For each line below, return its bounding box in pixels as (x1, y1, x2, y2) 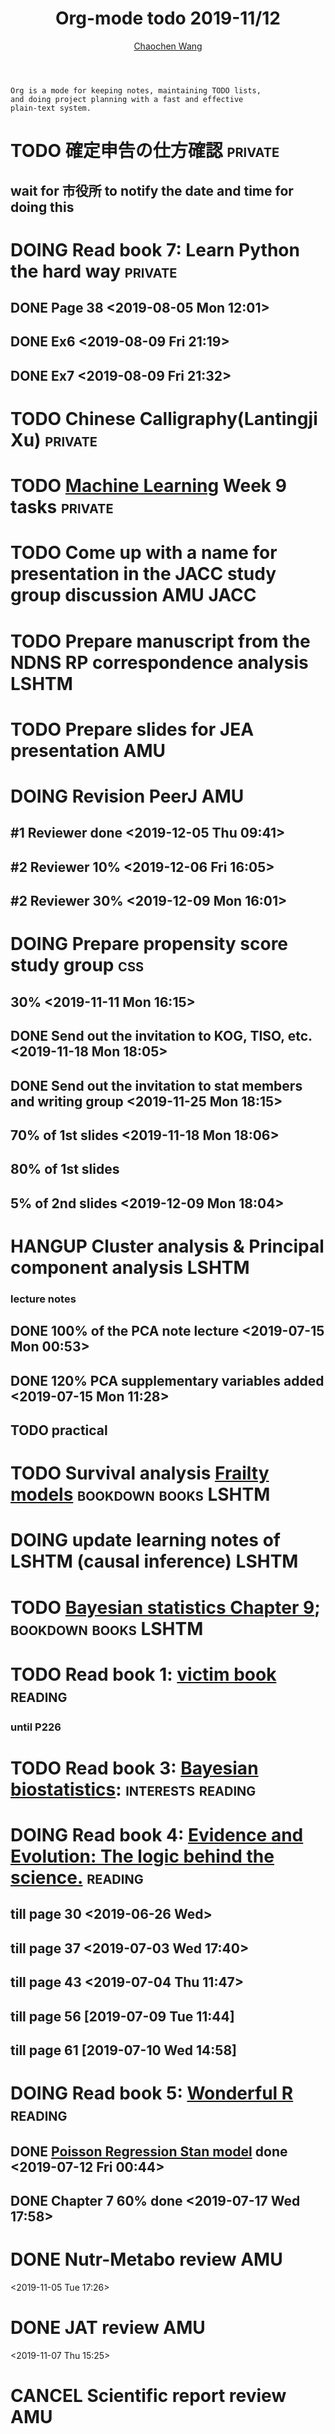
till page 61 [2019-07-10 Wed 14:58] (10, 2042, 237, 2059)
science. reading (10, 1867, 144, 1889)
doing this (10, 198, 75, 216)
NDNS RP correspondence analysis (10, 651, 309, 674)
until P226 (10, 1720, 62, 1734)
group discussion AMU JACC (10, 584, 257, 607)
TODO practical (10, 1422, 108, 1439)
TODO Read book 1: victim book (10, 1663, 277, 1686)
